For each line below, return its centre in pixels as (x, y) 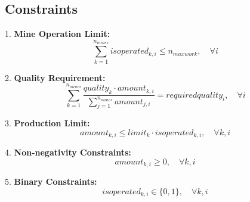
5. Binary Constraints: (51, 181)
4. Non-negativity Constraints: (68, 152)
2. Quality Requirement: (55, 77)
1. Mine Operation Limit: (58, 34)
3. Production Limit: (47, 123)
